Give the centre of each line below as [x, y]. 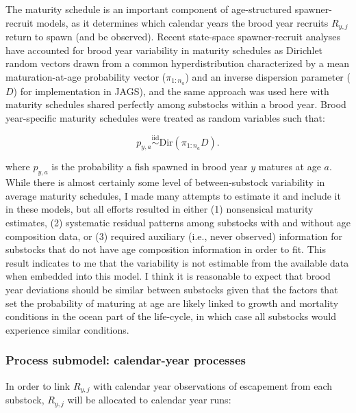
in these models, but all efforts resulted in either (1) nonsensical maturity [160, 209]
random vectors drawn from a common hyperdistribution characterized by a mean [178, 63]
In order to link [38, 385]
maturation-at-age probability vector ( [86, 76]
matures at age [290, 166]
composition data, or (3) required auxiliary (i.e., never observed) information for [174, 236]
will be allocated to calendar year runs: [149, 400]
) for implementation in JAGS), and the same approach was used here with [171, 91]
